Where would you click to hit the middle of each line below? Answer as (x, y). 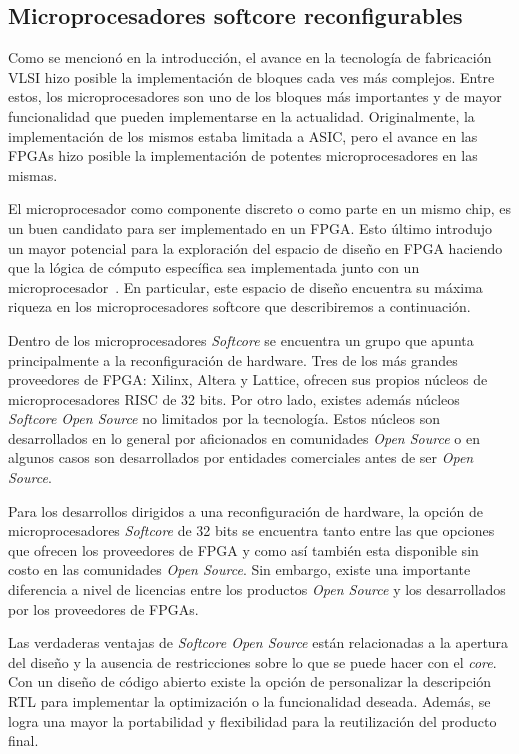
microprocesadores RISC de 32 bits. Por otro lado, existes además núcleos (234, 398)
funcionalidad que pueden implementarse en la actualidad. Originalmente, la (241, 115)
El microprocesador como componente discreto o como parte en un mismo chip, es (260, 208)
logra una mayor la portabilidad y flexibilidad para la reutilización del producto (252, 720)
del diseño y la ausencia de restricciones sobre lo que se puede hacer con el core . (252, 661)
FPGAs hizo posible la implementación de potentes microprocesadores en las (243, 155)
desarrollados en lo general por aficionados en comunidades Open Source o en (244, 437)
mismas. (33, 174)
